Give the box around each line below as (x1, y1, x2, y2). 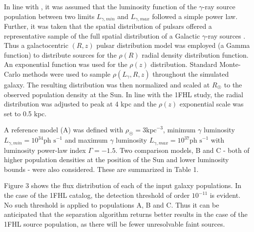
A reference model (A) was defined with (4, 125, 123, 135)
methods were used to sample (22, 69, 111, 79)
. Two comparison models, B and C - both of (115, 145, 250, 155)
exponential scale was (179, 99, 244, 109)
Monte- (219, 59, 241, 69)
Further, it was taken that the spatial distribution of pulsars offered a (4, 21, 212, 31)
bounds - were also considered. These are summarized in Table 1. (4, 164, 199, 174)
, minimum (163, 125, 196, 135)
